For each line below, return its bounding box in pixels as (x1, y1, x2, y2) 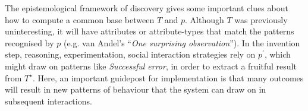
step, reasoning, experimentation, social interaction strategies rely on (5, 48, 256, 61)
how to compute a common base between (5, 13, 155, 26)
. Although (185, 13, 224, 26)
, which (264, 48, 291, 61)
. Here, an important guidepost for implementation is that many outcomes (32, 71, 304, 84)
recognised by (5, 36, 54, 49)
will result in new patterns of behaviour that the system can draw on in (5, 83, 266, 96)
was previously (234, 13, 288, 26)
